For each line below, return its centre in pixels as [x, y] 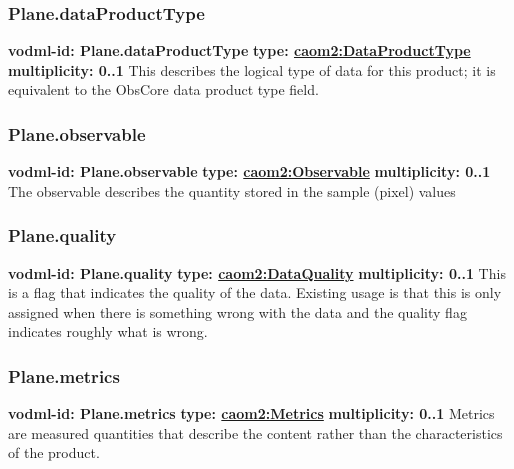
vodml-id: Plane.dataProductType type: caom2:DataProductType [239, 50]
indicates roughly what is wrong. [108, 331]
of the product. [54, 452]
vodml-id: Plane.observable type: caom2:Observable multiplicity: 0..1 [249, 171]
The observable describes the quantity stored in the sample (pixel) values [232, 190]
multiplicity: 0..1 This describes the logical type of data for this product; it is [252, 69]
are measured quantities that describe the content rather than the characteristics [255, 432]
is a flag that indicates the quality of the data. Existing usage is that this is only [255, 292]
